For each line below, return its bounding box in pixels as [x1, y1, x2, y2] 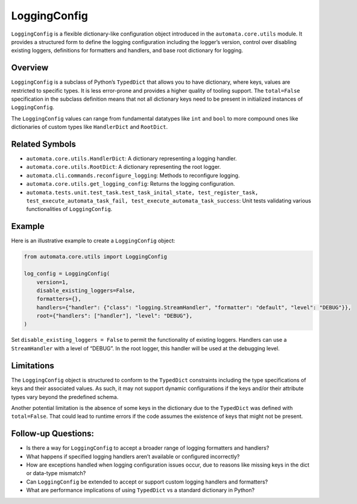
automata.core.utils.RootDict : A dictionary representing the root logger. [26, 163, 221, 171]
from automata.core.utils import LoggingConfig [24, 253, 167, 260]
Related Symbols [11, 139, 77, 149]
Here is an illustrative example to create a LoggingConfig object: [11, 237, 175, 244]
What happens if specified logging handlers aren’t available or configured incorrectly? [26, 453, 240, 460]
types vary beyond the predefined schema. [11, 393, 119, 400]
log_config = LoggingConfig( [24, 270, 110, 277]
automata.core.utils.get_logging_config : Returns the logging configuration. [26, 180, 235, 187]
